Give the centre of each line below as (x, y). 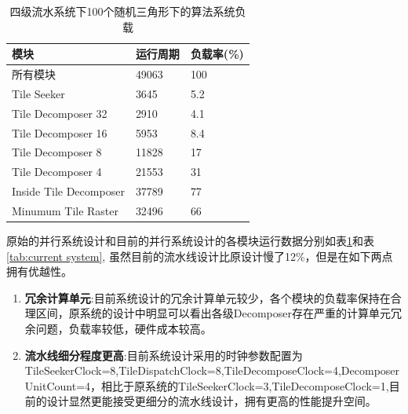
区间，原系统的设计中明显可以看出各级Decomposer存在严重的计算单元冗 (219, 313)
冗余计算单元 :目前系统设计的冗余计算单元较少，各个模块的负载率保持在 (208, 297)
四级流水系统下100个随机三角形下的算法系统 (122, 11)
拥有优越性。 (39, 271)
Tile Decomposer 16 (60, 132)
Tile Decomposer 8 (57, 152)
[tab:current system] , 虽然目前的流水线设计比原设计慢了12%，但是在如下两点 (200, 256)
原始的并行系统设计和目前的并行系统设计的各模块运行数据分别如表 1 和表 (190, 241)
